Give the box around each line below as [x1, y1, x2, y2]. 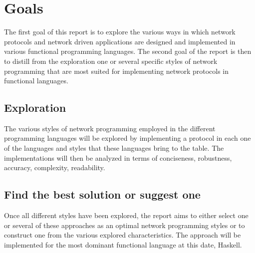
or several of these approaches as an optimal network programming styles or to [4, 220, 245, 230]
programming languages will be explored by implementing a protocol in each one [4, 133, 251, 143]
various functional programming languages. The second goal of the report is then [4, 46, 252, 56]
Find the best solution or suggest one [4, 187, 201, 202]
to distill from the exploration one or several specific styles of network [4, 55, 218, 66]
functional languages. [4, 75, 68, 86]
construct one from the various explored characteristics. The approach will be [4, 230, 241, 240]
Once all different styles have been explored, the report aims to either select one [4, 210, 249, 221]
